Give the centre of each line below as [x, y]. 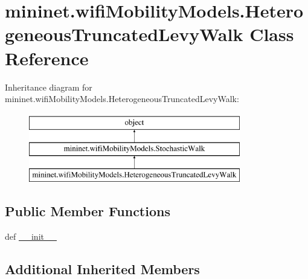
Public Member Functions [88, 211]
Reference [47, 58]
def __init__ [31, 236]
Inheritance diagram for [49, 87]
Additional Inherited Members [102, 268]
